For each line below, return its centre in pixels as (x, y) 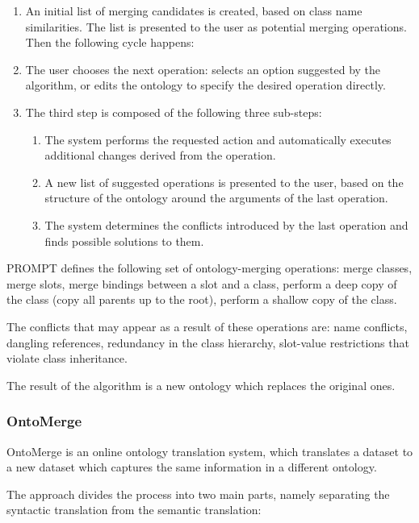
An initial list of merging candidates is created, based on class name (194, 10)
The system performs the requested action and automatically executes (218, 139)
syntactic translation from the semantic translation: (134, 510)
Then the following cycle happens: (110, 42)
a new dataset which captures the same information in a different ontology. (192, 467)
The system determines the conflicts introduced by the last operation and (226, 224)
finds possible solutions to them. (124, 241)
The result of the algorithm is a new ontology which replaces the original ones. (201, 385)
